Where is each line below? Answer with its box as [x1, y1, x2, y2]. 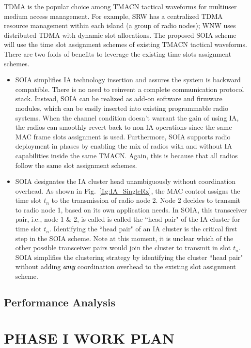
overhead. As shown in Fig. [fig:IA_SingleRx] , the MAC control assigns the [15, 185, 240, 196]
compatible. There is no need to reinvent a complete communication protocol [15, 84, 244, 94]
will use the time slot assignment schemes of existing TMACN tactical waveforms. [4, 39, 247, 49]
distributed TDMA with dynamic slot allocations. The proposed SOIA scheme [4, 30, 236, 40]
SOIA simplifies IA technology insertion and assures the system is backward [15, 75, 241, 85]
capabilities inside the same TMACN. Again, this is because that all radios [15, 150, 238, 160]
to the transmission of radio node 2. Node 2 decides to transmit [51, 195, 240, 205]
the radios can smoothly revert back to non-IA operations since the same [15, 122, 232, 132]
